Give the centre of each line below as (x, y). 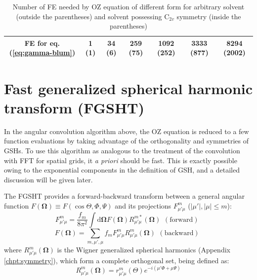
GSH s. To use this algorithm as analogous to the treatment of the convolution (122, 150)
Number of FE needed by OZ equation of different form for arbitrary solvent (128, 6)
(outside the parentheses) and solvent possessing (89, 16)
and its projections (143, 205)
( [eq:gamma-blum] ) (42, 52)
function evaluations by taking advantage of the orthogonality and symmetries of (127, 141)
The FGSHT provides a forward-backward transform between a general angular (124, 196)
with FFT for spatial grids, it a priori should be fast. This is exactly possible (121, 160)
